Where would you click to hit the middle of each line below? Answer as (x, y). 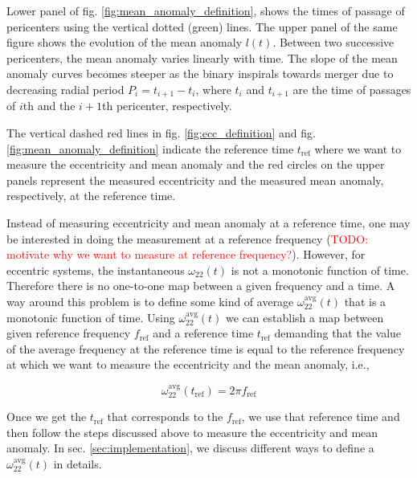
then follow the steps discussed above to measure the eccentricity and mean (192, 432)
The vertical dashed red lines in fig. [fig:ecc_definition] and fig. (161, 133)
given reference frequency (69, 333)
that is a (365, 301)
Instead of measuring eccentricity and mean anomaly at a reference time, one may (208, 222)
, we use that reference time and (321, 417)
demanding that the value (338, 333)
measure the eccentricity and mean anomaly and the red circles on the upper (196, 164)
